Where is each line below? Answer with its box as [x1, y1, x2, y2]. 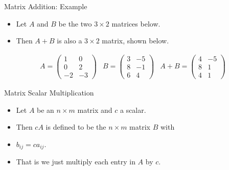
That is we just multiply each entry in [16, 156, 135, 167]
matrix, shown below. [102, 35, 169, 46]
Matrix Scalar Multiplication [4, 87, 94, 98]
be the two [58, 18, 92, 29]
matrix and [77, 104, 112, 115]
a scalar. [120, 104, 146, 115]
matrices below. [111, 18, 161, 29]
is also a [57, 35, 82, 46]
